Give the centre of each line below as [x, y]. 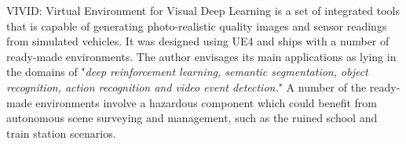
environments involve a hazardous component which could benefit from [206, 102]
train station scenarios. [61, 133]
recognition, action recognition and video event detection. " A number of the [187, 86]
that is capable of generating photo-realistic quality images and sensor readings [197, 25]
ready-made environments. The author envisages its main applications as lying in [201, 56]
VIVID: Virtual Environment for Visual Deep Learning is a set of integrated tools [203, 10]
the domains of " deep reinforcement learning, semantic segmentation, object [187, 72]
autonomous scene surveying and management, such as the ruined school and [192, 118]
